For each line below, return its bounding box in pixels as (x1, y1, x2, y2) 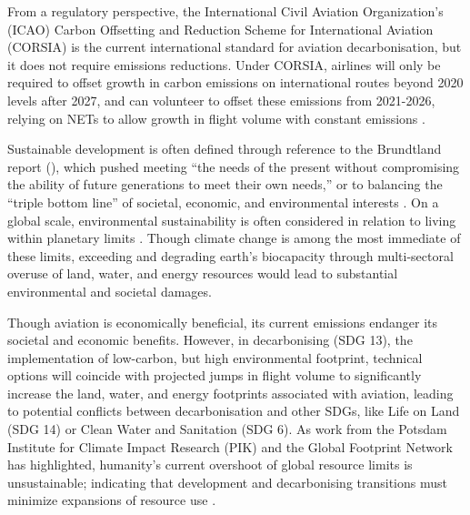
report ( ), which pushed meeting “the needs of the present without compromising (7, 157, 460, 176)
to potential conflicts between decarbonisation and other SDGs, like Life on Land (7, 401, 460, 420)
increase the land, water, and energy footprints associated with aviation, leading (7, 383, 454, 402)
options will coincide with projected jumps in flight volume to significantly (7, 366, 422, 385)
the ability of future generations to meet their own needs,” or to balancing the (7, 175, 443, 194)
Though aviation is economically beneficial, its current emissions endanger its (7, 312, 438, 331)
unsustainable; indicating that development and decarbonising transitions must (7, 472, 447, 491)
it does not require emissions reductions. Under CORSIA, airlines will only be (7, 55, 441, 74)
